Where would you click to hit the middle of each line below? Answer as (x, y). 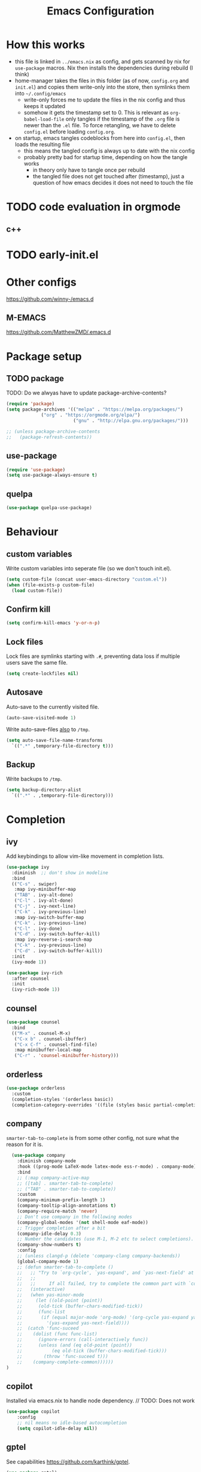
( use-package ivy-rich (34, 973)
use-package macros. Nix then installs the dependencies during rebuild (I (104, 68)
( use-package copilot (33, 1412)
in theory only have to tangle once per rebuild (89, 170)
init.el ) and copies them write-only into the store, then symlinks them (102, 87)
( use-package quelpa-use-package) (49, 508)
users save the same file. (37, 663)
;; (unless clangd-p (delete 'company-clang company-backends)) (99, 1256)
